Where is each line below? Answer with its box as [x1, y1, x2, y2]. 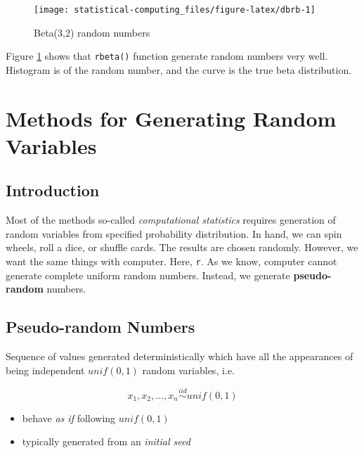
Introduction [6, 179, 100, 201]
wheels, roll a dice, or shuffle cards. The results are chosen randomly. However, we [6, 240, 358, 255]
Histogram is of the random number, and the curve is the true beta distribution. [6, 62, 352, 77]
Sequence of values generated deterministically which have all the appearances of [6, 349, 353, 364]
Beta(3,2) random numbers [34, 25, 150, 39]
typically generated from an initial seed [22, 434, 190, 449]
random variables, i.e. [142, 362, 235, 377]
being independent [6, 362, 85, 377]
